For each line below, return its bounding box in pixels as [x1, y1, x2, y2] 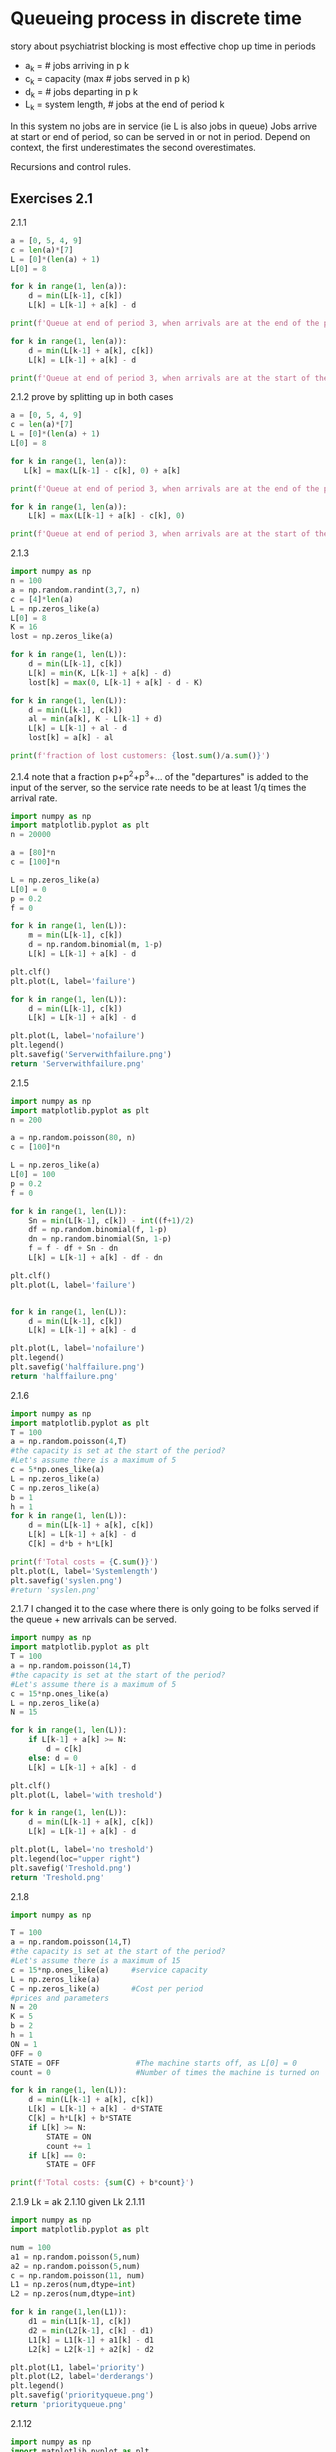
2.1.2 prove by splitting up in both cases [10, 391, 174, 403]
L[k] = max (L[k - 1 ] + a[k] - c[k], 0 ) [28, 511, 186, 521]
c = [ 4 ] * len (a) [10, 594, 74, 604]
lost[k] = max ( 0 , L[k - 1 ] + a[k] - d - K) [28, 677, 203, 687]
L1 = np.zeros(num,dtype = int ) [10, 2280, 137, 2290]
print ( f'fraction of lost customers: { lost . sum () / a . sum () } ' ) [10, 751, 271, 761]
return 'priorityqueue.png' [10, 2400, 128, 2410]
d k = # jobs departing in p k [24, 85, 138, 100]
